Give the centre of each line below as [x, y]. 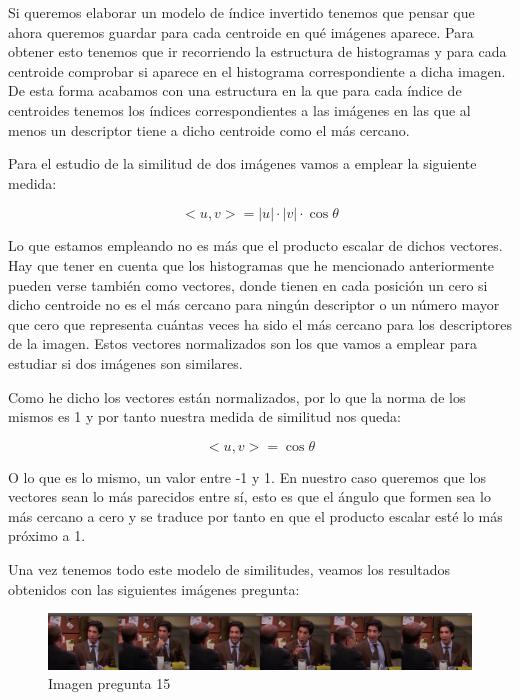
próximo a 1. [47, 535]
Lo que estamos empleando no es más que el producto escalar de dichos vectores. [255, 245]
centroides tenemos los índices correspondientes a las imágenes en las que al [239, 109]
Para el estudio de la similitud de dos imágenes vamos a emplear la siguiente [242, 163]
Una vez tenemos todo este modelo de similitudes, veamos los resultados [229, 569]
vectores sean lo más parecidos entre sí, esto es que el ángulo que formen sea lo [249, 496]
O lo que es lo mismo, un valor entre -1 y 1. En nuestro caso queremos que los [247, 476]
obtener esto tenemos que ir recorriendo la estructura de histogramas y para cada [257, 51]
